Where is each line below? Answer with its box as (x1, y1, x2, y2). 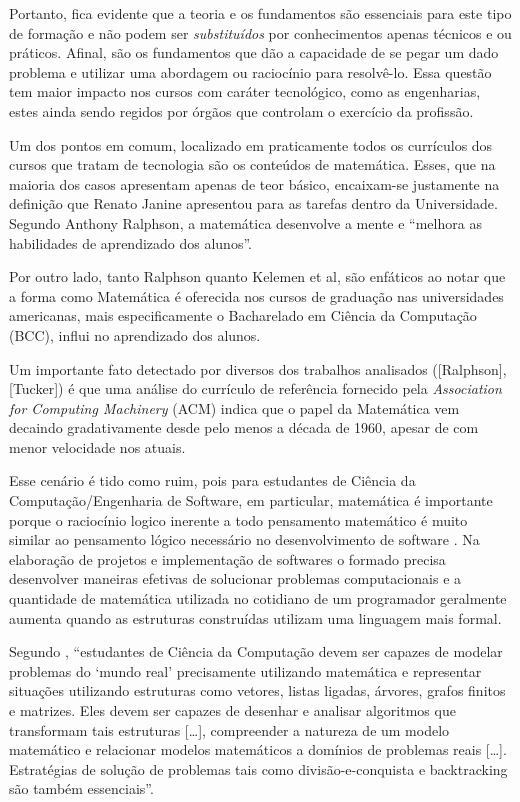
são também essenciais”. (9, 778, 154, 799)
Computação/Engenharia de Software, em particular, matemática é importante (9, 490, 493, 511)
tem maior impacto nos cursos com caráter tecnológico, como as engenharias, (9, 81, 481, 102)
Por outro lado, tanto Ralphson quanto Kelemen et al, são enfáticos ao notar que (9, 266, 506, 287)
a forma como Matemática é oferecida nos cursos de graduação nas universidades (9, 285, 504, 306)
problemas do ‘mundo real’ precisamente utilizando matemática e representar (9, 660, 482, 681)
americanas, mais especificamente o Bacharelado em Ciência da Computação (9, 305, 477, 326)
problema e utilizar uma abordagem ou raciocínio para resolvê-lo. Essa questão (9, 61, 492, 82)
